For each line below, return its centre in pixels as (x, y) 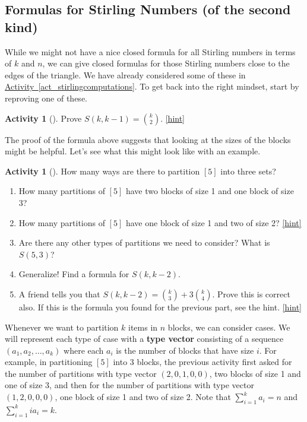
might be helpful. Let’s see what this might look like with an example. (133, 151)
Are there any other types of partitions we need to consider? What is (144, 242)
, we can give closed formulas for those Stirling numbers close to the (166, 63)
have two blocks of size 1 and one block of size (210, 191)
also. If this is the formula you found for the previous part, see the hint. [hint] (160, 307)
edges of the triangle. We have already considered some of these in (125, 74)
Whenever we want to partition (62, 327)
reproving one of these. (46, 98)
